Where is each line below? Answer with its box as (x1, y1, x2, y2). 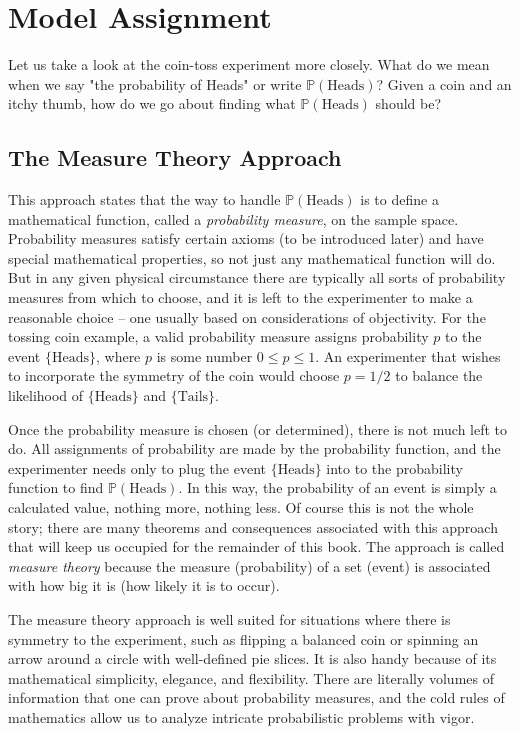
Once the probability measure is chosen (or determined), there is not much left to (8, 418, 508, 439)
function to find (8, 477, 104, 498)
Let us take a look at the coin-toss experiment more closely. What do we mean (8, 54, 490, 75)
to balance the (395, 365, 483, 386)
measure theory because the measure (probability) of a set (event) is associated (8, 555, 491, 576)
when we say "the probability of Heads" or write (8, 73, 302, 94)
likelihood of (8, 385, 84, 406)
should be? (375, 93, 442, 114)
